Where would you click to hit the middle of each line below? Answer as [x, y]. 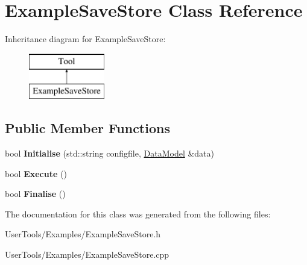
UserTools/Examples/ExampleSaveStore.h [83, 234]
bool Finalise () [35, 194]
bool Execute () [36, 173]
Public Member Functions [87, 128]
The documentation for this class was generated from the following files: [138, 214]
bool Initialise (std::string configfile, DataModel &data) [110, 153]
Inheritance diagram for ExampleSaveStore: [85, 39]
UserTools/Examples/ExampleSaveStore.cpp [87, 254]
